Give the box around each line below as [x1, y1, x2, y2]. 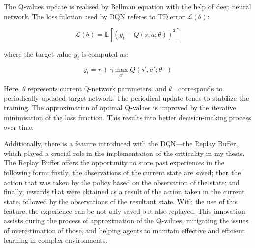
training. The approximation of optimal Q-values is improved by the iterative [4, 102, 236, 113]
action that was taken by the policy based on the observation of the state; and [4, 177, 240, 187]
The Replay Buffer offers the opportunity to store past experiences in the [4, 157, 225, 168]
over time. [4, 122, 34, 132]
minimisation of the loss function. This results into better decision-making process [4, 112, 251, 122]
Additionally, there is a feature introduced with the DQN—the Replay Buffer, [4, 138, 238, 149]
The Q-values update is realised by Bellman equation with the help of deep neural [4, 1, 251, 11]
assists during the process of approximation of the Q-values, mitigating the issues [4, 215, 249, 225]
